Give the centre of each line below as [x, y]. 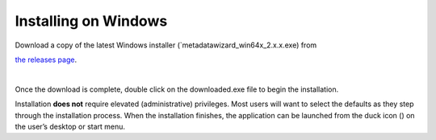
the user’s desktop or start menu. [70, 126]
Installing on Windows [91, 21]
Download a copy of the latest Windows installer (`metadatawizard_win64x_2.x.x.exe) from [166, 45]
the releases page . [46, 60]
